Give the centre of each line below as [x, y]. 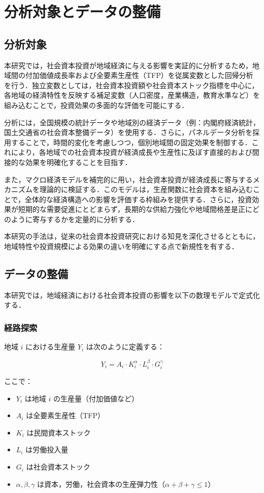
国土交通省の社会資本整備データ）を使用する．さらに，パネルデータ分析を [128, 132]
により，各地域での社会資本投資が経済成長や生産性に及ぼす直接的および [131, 152]
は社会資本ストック [58, 467]
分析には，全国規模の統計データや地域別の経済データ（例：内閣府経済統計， [132, 122]
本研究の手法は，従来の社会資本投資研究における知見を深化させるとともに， [132, 236]
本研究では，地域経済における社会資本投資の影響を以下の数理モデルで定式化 [132, 295]
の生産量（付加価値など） [96, 398]
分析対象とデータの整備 [82, 11]
